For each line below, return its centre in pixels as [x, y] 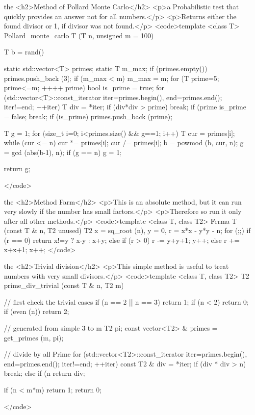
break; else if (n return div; [45, 373]
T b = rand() [24, 52]
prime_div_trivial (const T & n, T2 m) [64, 285]
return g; [17, 169]
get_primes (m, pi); [34, 337]
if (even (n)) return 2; [37, 311]
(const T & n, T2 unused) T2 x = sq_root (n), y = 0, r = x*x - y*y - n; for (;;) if [127, 230]
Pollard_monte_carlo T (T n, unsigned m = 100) [79, 35]
